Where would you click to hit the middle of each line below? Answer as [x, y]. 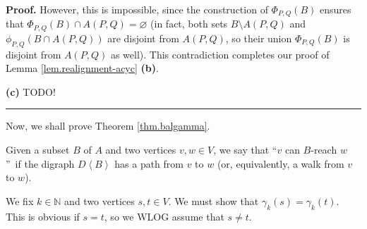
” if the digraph [40, 163]
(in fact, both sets [189, 24]
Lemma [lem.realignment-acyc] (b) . [82, 68]
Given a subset [38, 150]
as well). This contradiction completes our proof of [220, 54]
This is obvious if [43, 216]
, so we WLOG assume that [164, 216]
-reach [324, 150]
